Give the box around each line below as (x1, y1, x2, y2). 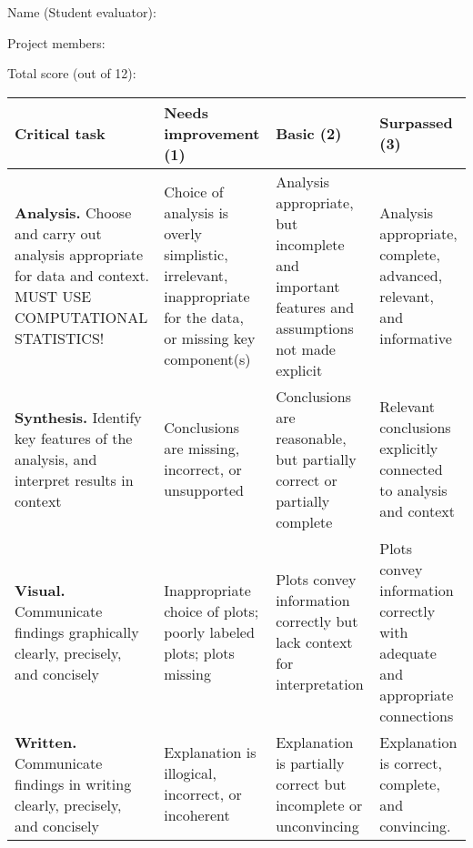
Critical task (15, 122, 106, 144)
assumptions (276, 317, 354, 338)
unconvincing (276, 814, 359, 836)
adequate (379, 641, 437, 663)
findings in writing (15, 772, 132, 794)
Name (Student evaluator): (7, 3, 156, 21)
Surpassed (379, 112, 453, 134)
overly (164, 223, 203, 245)
